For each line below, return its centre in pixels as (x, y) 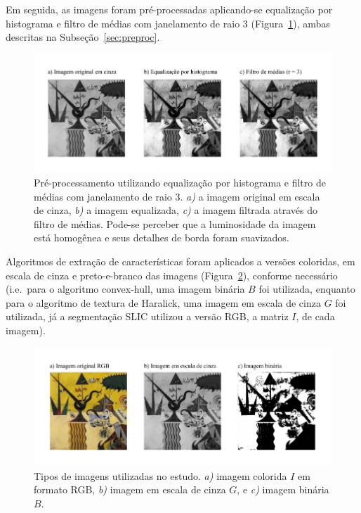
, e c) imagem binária (283, 489)
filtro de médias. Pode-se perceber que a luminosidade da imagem (175, 223)
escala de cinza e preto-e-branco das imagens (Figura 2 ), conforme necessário (172, 275)
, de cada (315, 316)
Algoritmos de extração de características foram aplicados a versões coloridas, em (180, 261)
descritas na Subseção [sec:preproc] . (83, 37)
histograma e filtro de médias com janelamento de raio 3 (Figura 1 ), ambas (168, 23)
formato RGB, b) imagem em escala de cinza (130, 489)
